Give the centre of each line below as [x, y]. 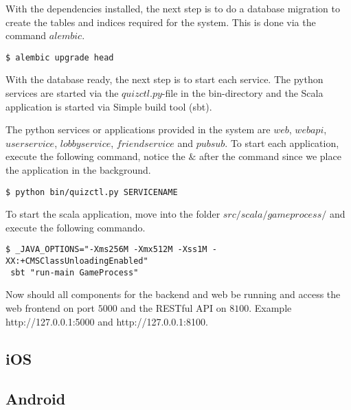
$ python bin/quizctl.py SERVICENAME [92, 192]
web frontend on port [50, 308]
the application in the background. [78, 170]
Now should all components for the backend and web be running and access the [173, 294]
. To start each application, [282, 143]
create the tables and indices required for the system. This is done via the [161, 22]
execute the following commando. [76, 227]
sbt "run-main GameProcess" [75, 272]
